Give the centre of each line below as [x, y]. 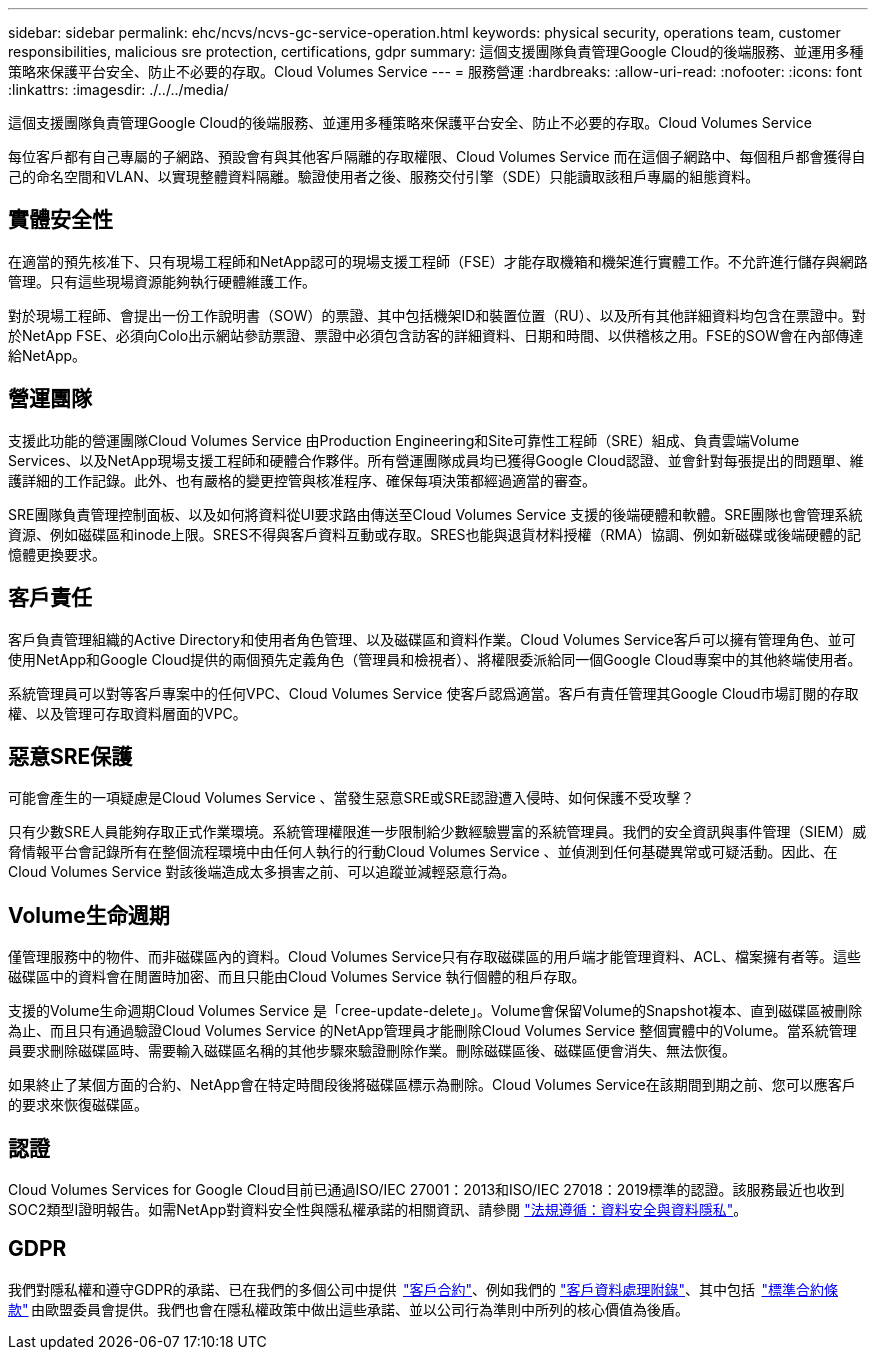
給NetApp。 [47, 355]
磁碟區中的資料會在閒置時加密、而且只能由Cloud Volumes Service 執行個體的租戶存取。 [297, 977]
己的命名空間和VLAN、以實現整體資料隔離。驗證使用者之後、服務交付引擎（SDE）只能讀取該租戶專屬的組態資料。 [384, 176]
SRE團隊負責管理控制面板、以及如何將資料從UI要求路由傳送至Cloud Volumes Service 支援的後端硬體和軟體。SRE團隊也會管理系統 [435, 514]
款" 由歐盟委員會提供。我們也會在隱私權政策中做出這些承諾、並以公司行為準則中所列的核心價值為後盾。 [349, 1309]
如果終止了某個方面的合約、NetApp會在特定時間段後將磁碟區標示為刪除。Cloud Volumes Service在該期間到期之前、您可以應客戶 [432, 1085]
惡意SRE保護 [70, 756]
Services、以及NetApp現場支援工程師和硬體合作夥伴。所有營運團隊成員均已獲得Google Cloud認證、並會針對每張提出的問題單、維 [436, 460]
